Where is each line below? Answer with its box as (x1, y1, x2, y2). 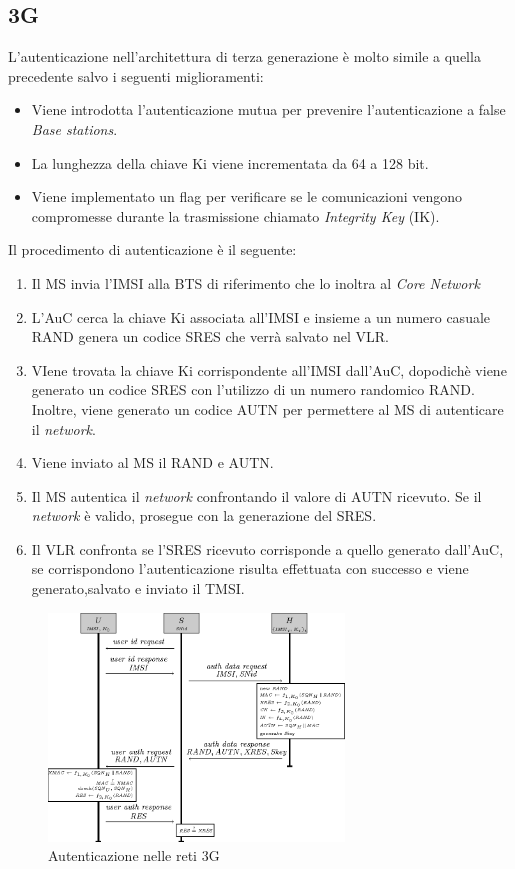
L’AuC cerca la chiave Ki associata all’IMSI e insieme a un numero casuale (31, 306, 491, 327)
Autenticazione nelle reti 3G (48, 845, 220, 866)
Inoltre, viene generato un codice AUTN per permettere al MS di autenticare (31, 398, 504, 419)
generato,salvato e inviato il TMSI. (31, 578, 245, 599)
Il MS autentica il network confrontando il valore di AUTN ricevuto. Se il (31, 485, 482, 506)
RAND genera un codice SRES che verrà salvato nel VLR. (31, 326, 389, 347)
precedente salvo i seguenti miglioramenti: (8, 65, 264, 86)
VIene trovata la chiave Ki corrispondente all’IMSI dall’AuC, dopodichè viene (31, 359, 507, 380)
